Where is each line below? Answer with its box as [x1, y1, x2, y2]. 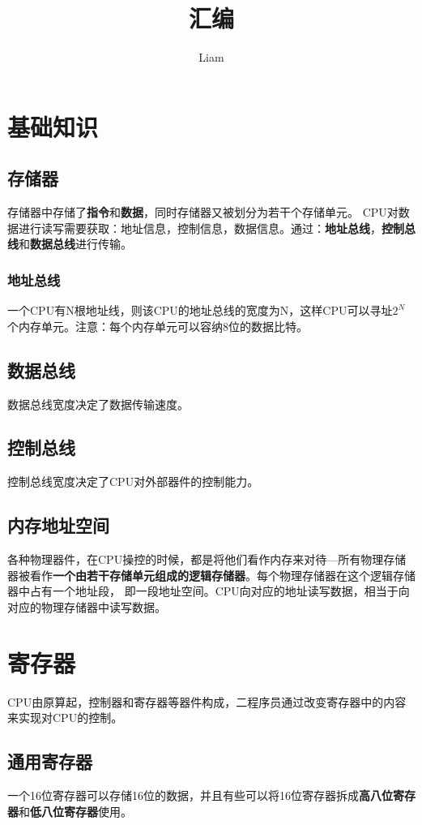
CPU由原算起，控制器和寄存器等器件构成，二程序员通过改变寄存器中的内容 [7, 693, 407, 710]
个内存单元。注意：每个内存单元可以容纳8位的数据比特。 [7, 317, 308, 334]
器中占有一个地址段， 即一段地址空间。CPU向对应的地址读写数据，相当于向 [7, 582, 410, 599]
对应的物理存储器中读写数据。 [7, 598, 166, 615]
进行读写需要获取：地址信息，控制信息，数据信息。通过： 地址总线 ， [18, 219, 382, 236]
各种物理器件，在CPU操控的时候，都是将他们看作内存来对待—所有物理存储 [7, 551, 407, 568]
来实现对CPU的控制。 [7, 709, 123, 726]
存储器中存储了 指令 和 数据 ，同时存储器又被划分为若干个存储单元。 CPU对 [7, 204, 399, 221]
